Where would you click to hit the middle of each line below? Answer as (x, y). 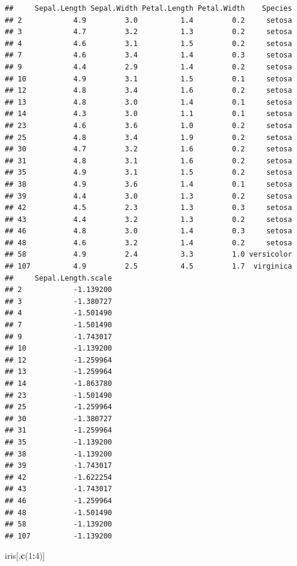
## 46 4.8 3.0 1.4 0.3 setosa (148, 231)
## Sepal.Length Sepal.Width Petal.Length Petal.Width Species (148, 8)
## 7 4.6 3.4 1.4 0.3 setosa (148, 55)
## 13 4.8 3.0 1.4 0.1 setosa (148, 102)
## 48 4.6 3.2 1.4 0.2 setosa (148, 243)
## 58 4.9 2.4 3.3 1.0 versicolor (148, 255)
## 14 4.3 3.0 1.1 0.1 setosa (148, 114)
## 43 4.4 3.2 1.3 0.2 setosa (148, 219)
